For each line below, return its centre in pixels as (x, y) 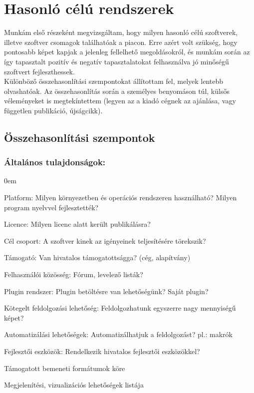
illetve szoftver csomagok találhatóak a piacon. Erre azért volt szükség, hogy (121, 42)
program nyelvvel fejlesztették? (51, 207)
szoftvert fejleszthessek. (39, 71)
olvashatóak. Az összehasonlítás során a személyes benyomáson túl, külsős (117, 91)
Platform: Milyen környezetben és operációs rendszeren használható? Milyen (121, 197)
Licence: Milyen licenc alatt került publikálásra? (77, 224)
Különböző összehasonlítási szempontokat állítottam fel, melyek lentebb (114, 81)
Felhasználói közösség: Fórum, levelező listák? (74, 274)
